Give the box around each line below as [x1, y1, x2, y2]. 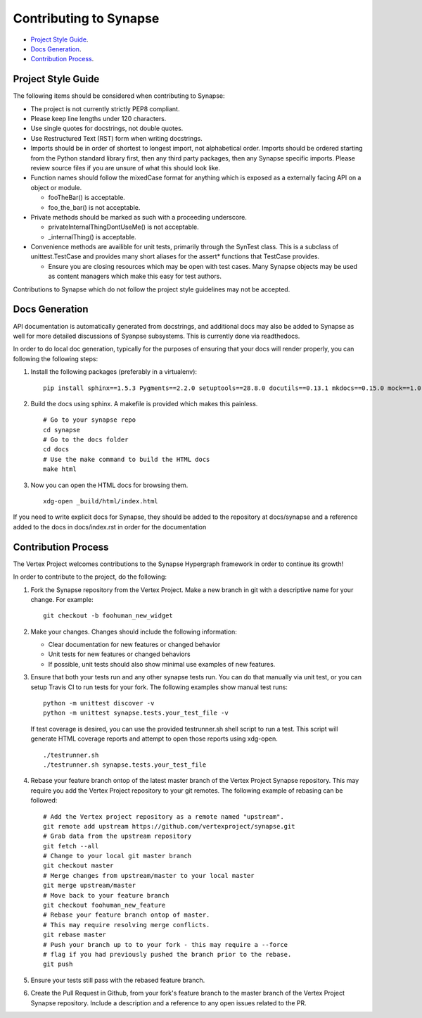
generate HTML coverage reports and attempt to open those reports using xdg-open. [30, 734, 278, 743]
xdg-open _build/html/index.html [43, 497, 158, 505]
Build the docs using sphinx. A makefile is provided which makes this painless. [30, 399, 258, 408]
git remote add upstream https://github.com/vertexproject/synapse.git [43, 822, 295, 830]
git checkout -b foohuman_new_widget [43, 612, 174, 620]
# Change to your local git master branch [43, 852, 192, 860]
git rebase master [43, 931, 107, 939]
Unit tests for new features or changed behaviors [48, 650, 191, 658]
